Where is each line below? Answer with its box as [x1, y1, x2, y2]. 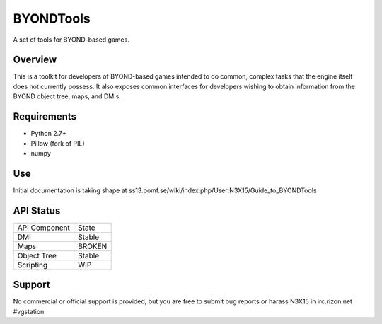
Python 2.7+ [30, 129, 67, 138]
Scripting [17, 260, 48, 270]
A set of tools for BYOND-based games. [13, 35, 130, 44]
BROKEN [78, 241, 108, 251]
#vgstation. [13, 307, 46, 316]
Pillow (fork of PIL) [30, 139, 85, 148]
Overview [13, 54, 57, 66]
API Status [13, 204, 61, 216]
